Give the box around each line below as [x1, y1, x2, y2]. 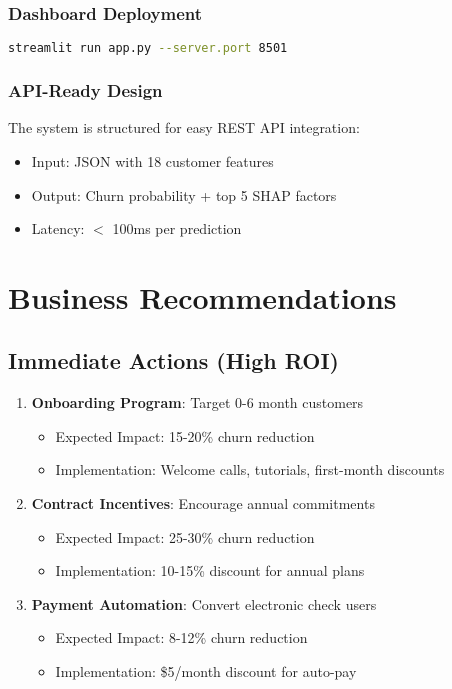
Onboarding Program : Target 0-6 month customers [31, 392, 364, 413]
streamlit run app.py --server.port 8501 [8, 41, 288, 56]
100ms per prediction [112, 218, 242, 239]
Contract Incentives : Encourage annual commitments [31, 493, 375, 514]
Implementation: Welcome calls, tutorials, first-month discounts [55, 459, 445, 480]
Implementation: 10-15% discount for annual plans [55, 560, 365, 581]
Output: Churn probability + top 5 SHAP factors [31, 184, 337, 205]
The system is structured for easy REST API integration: [8, 117, 360, 138]
